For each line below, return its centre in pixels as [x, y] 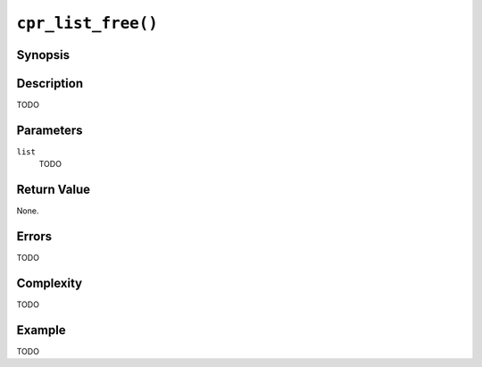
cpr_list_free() [87, 23]
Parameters [50, 130]
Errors [34, 237]
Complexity [50, 283]
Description [50, 83]
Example [41, 330]
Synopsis [43, 55]
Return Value [54, 190]
